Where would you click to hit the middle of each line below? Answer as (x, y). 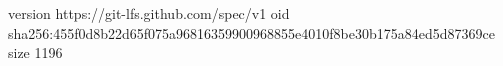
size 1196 (35, 52)
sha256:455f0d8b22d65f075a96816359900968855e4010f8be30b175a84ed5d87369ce (252, 32)
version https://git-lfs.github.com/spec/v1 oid (149, 13)
